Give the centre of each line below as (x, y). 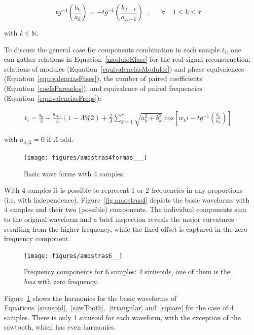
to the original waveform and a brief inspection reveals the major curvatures (119, 219)
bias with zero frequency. (61, 281)
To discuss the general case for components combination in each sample (112, 49)
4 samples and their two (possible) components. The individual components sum (126, 209)
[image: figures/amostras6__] (73, 256)
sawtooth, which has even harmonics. (60, 327)
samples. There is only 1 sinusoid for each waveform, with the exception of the (122, 317)
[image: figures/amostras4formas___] (86, 157)
